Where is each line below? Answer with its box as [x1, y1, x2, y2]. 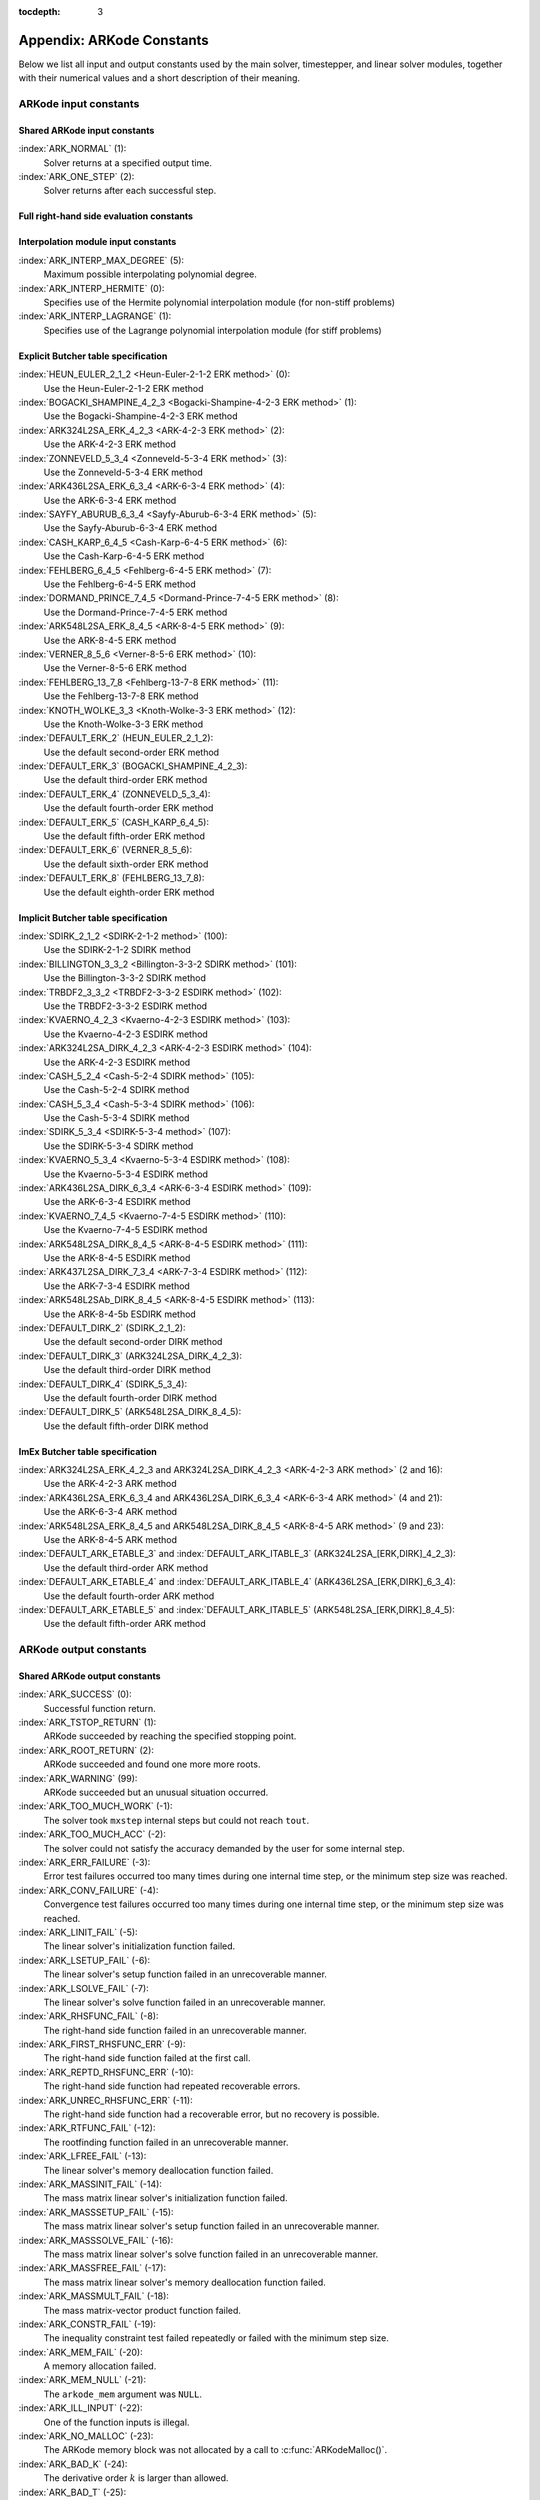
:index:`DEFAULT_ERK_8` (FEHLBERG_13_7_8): [18, 872, 205, 884]
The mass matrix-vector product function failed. [43, 2304, 242, 2316]
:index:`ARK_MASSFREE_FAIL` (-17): [18, 2262, 167, 2274]
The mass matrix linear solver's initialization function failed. [43, 2192, 289, 2204]
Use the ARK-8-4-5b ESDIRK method [43, 1308, 197, 1320]
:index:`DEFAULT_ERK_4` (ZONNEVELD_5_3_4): [18, 788, 211, 800]
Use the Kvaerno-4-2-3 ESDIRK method [43, 1028, 209, 1040]
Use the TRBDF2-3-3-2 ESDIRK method [43, 1000, 208, 1012]
